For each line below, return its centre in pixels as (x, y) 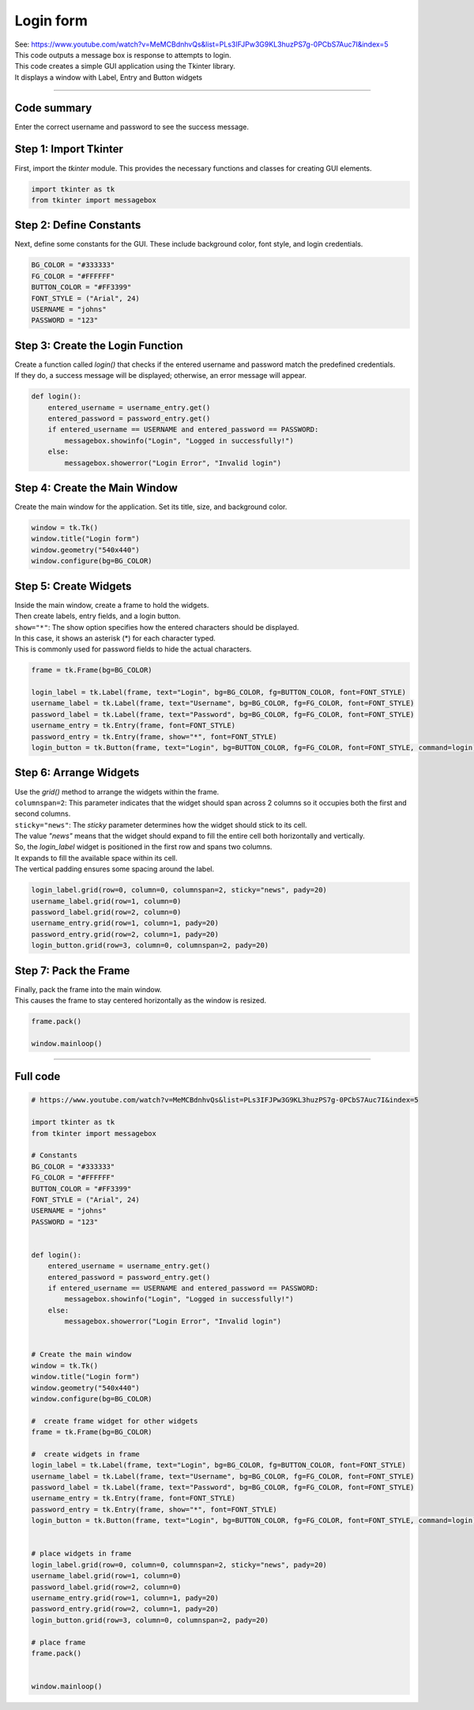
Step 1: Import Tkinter (69, 149)
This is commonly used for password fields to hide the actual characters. (133, 649)
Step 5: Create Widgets (73, 586)
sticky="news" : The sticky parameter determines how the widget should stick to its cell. (161, 825)
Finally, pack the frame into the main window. (88, 989)
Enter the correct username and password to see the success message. (132, 126)
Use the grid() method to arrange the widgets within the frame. (117, 791)
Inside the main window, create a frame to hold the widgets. (112, 605)
